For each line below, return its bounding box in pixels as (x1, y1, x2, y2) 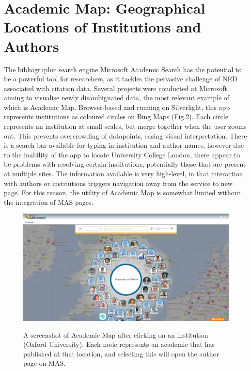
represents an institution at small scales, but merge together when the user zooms (4, 121, 247, 131)
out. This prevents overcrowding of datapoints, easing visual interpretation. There (4, 130, 247, 140)
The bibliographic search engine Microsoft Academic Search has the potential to (4, 64, 242, 74)
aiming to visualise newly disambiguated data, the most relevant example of (4, 93, 230, 103)
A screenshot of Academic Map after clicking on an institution (23, 329, 208, 340)
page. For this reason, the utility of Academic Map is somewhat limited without (4, 187, 241, 198)
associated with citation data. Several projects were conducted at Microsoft (4, 83, 227, 93)
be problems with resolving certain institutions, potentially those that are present (4, 159, 246, 169)
